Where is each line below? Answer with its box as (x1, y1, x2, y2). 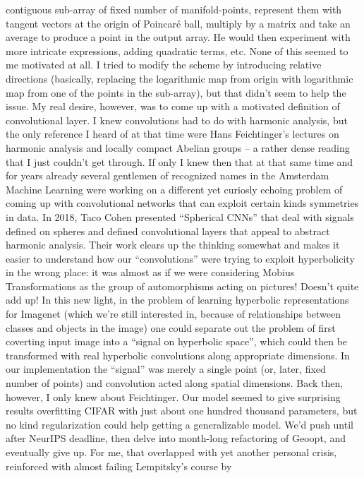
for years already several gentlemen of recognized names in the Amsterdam (6, 168, 329, 183)
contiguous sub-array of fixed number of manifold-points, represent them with (6, 2, 342, 16)
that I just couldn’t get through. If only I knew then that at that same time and (6, 154, 353, 169)
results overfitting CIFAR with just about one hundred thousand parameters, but (6, 403, 358, 418)
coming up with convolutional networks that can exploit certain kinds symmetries (6, 196, 359, 210)
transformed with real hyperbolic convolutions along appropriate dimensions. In (6, 347, 350, 362)
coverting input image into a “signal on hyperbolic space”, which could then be (6, 334, 348, 349)
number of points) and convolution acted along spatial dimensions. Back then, (6, 376, 344, 390)
